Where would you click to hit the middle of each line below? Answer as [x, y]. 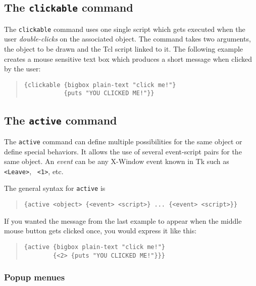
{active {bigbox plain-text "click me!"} [94, 247]
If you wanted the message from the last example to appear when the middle [123, 220]
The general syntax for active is [55, 188]
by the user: [22, 69]
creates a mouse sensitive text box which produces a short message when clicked [128, 58]
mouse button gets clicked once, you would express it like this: [100, 231]
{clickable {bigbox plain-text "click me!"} [100, 85]
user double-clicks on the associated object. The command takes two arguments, [127, 39]
